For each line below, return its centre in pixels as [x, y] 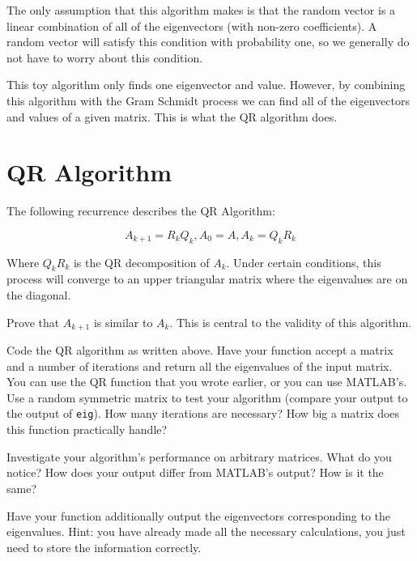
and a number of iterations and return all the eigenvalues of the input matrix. [200, 365]
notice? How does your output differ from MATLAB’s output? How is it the [195, 472]
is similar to [123, 322]
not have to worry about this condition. [105, 57]
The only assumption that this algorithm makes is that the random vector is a [201, 10]
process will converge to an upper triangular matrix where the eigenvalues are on [207, 279]
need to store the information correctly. [104, 547]
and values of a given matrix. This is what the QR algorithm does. [172, 116]
